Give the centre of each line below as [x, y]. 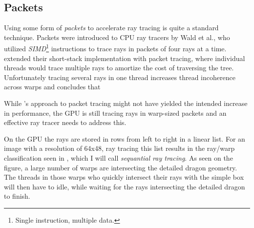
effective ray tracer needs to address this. [65, 122]
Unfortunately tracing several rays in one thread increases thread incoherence [120, 77]
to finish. [17, 196]
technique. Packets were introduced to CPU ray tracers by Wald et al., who [117, 37]
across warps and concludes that [52, 87]
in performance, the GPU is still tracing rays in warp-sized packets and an [115, 113]
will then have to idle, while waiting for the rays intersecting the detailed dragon [125, 186]
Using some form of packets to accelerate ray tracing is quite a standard [111, 28]
